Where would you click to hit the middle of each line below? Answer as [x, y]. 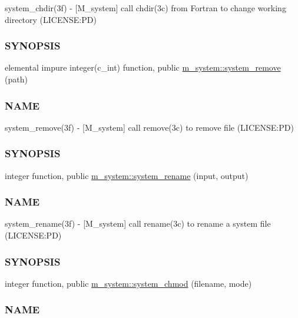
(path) [16, 79]
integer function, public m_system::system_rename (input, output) [127, 175]
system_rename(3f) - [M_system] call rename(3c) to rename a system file [138, 223]
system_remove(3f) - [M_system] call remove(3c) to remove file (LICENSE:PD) [149, 127]
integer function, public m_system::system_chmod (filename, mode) [128, 283]
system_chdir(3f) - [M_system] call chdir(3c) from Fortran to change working [145, 8]
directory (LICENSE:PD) [51, 19]
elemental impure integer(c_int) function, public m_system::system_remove [143, 67]
